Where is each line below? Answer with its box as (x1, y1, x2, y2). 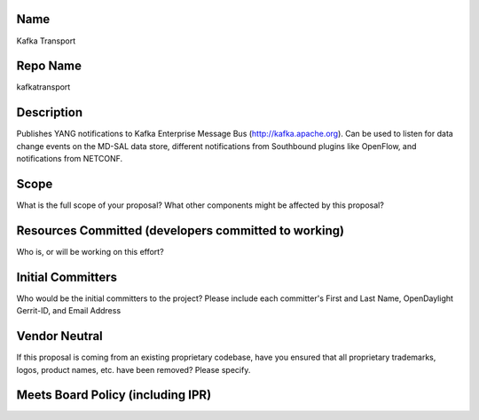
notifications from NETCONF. (16, 154, 123, 164)
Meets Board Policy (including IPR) (16, 387, 212, 403)
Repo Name (16, 59, 82, 74)
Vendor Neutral (16, 329, 104, 344)
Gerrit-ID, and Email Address (16, 305, 122, 316)
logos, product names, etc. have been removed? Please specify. (16, 364, 251, 375)
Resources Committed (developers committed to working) (16, 223, 345, 238)
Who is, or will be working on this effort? (16, 246, 164, 257)
